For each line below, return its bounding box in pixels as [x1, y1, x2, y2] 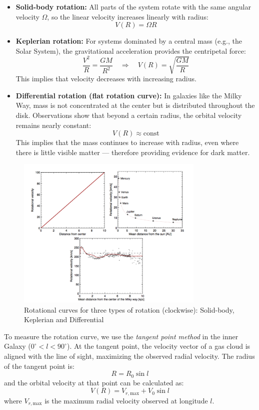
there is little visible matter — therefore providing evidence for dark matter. [15, 147, 250, 157]
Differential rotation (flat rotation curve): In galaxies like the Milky [15, 90, 242, 100]
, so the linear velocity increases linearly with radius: [47, 11, 208, 22]
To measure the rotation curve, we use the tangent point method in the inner [4, 331, 238, 341]
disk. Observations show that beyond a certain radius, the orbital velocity [15, 110, 242, 120]
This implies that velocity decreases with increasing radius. [15, 73, 196, 84]
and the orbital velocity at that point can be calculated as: [4, 377, 184, 387]
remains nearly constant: [15, 119, 91, 130]
